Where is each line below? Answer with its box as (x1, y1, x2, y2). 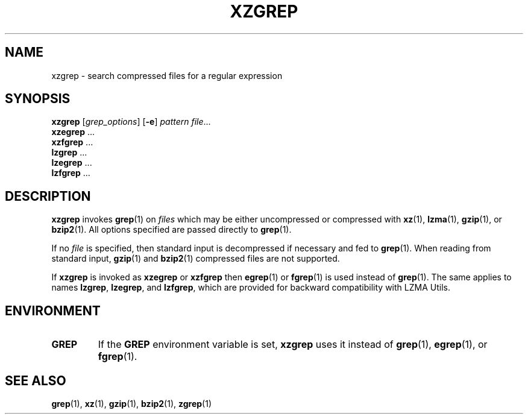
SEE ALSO (5, 373, 66, 388)
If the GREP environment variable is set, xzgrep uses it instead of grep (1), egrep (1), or (98, 338, 488, 351)
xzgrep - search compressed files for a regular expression (51, 70, 283, 81)
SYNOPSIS (5, 91, 71, 107)
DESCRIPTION (5, 188, 91, 204)
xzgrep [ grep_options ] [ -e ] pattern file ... (51, 116, 211, 127)
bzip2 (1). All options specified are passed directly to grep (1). (51, 224, 292, 235)
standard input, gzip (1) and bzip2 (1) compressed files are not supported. (51, 253, 340, 264)
